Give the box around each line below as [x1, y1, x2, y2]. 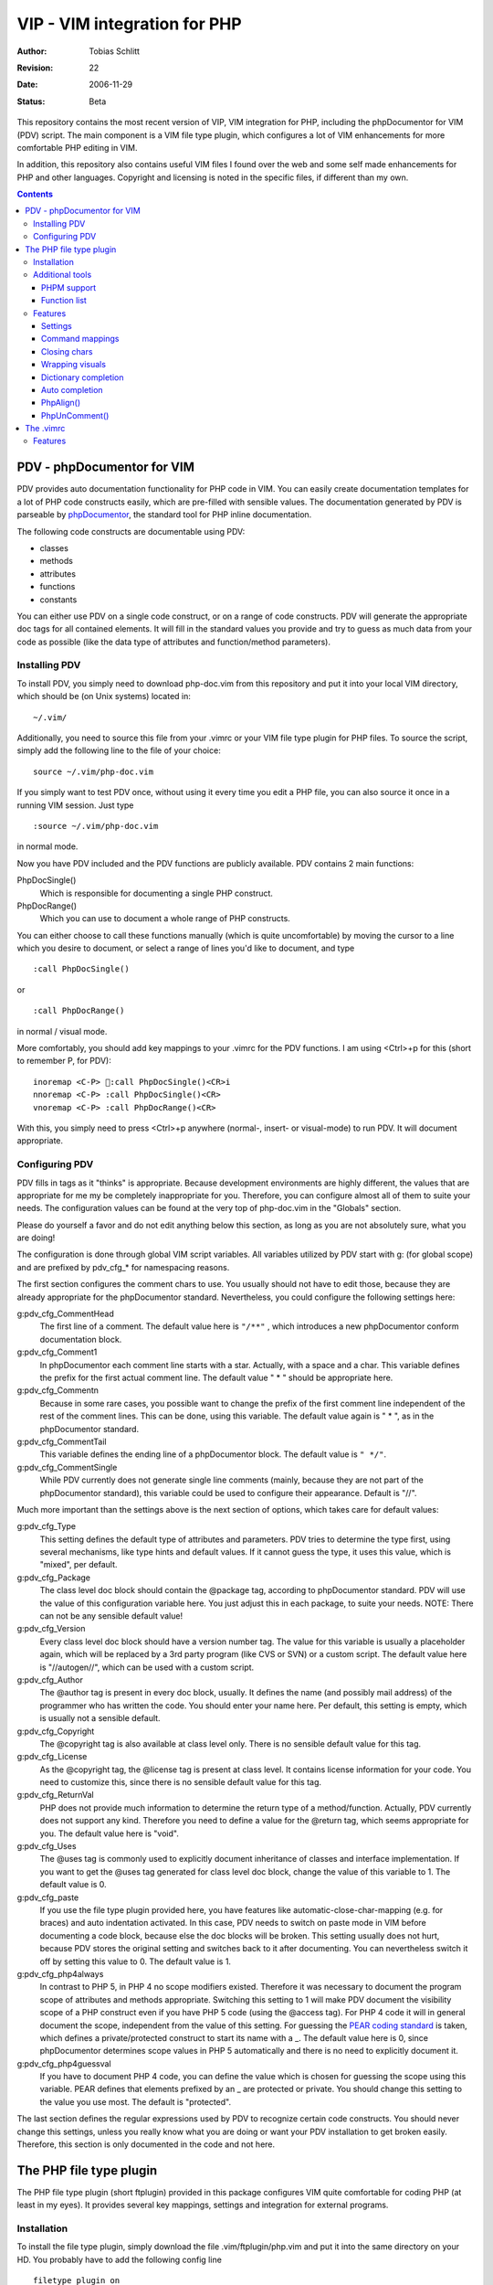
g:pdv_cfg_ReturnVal [16, 1790, 95, 1801]
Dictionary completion [41, 371, 124, 383]
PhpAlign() [41, 398, 81, 409]
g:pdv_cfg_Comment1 [16, 1346, 98, 1357]
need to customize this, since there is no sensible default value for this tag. [39, 1777, 322, 1788]
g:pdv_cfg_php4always [16, 1968, 104, 1979]
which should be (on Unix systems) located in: [16, 691, 192, 702]
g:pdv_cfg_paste [16, 1892, 79, 1903]
